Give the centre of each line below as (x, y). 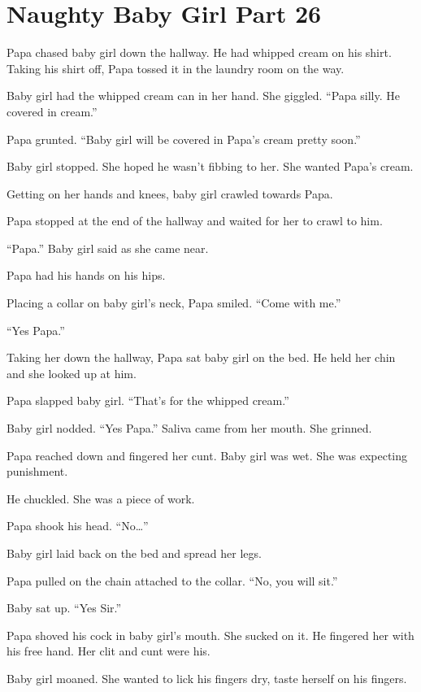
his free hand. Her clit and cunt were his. (109, 651)
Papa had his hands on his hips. (86, 275)
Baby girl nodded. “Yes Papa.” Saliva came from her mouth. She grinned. (189, 428)
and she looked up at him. (72, 373)
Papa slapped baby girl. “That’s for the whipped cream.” (148, 400)
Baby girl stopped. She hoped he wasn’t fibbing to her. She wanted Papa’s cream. (210, 166)
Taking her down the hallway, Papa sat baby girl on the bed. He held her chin (201, 357)
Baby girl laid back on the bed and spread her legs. (134, 553)
